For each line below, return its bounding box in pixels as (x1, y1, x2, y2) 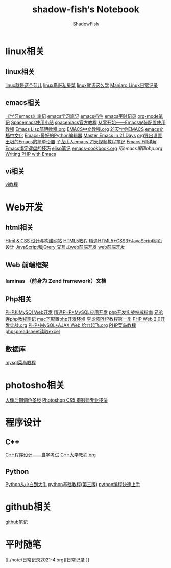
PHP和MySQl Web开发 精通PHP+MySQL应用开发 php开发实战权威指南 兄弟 (5, 309, 163, 315)
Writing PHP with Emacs (5, 151, 56, 157)
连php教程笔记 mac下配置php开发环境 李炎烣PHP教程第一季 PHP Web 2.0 (5, 315, 161, 322)
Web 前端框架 (5, 260, 49, 269)
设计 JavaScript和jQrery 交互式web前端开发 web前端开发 (5, 244, 125, 250)
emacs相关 (5, 98, 41, 107)
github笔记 (5, 519, 28, 525)
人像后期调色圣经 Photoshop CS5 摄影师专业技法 (5, 397, 108, 403)
